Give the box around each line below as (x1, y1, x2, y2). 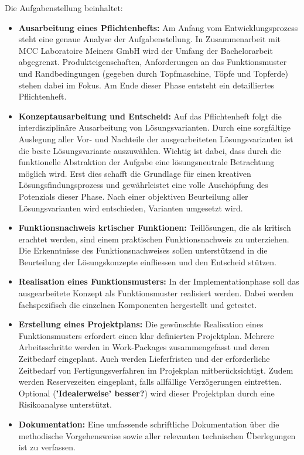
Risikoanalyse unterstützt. (18, 398, 112, 410)
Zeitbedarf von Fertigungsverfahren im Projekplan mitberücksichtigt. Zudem (18, 364, 293, 376)
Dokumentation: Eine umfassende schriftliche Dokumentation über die (18, 418, 279, 430)
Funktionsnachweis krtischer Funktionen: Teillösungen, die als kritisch (18, 221, 291, 234)
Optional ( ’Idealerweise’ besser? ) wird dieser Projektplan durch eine (18, 386, 275, 399)
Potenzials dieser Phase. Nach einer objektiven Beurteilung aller (18, 190, 248, 202)
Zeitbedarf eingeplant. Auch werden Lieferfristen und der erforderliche (18, 353, 270, 365)
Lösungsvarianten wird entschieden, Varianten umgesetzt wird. (18, 201, 243, 214)
